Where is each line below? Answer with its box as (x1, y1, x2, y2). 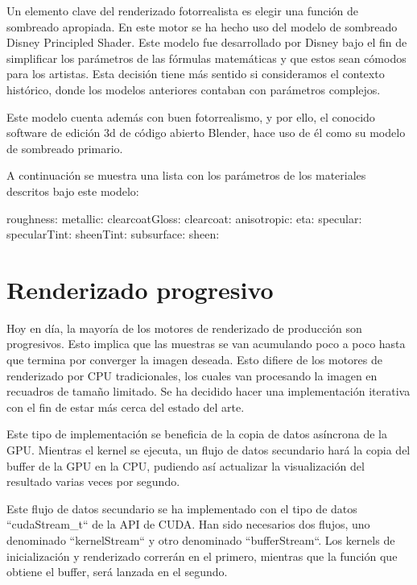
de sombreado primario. (6, 139, 123, 156)
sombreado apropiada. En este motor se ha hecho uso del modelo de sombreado (6, 18, 398, 35)
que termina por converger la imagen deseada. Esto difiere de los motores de (6, 351, 382, 368)
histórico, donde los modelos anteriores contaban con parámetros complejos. (6, 81, 381, 97)
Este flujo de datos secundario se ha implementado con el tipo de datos (6, 500, 357, 517)
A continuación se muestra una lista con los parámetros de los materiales (6, 167, 366, 184)
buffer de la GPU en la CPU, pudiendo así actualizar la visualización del (6, 457, 365, 474)
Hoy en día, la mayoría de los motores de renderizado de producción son (6, 319, 362, 336)
